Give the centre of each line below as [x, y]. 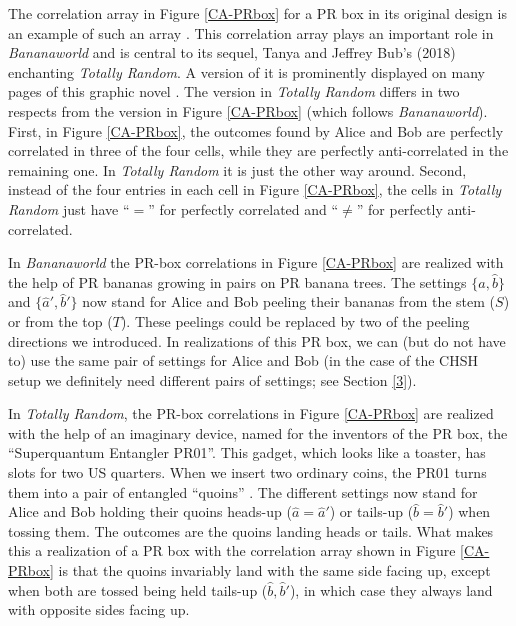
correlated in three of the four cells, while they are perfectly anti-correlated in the [258, 150]
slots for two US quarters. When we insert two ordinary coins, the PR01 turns [247, 472]
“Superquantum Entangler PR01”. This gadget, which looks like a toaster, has [247, 452]
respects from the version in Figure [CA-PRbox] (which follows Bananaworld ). [248, 110]
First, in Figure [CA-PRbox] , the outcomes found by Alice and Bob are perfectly [256, 130]
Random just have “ [69, 208]
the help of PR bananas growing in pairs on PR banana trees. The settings [237, 281]
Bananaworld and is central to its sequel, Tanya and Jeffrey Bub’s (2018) [232, 52]
